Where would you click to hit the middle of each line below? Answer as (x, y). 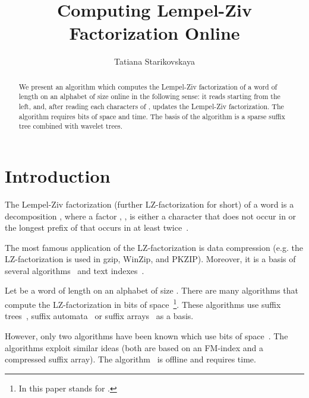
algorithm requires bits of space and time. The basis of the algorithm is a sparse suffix (152, 116)
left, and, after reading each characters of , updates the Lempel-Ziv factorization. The (151, 106)
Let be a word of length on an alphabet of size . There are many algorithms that (152, 290)
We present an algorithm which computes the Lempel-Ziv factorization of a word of (148, 86)
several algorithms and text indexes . (75, 270)
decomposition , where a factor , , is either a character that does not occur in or (151, 216)
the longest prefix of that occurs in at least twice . (97, 227)
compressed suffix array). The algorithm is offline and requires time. (130, 359)
